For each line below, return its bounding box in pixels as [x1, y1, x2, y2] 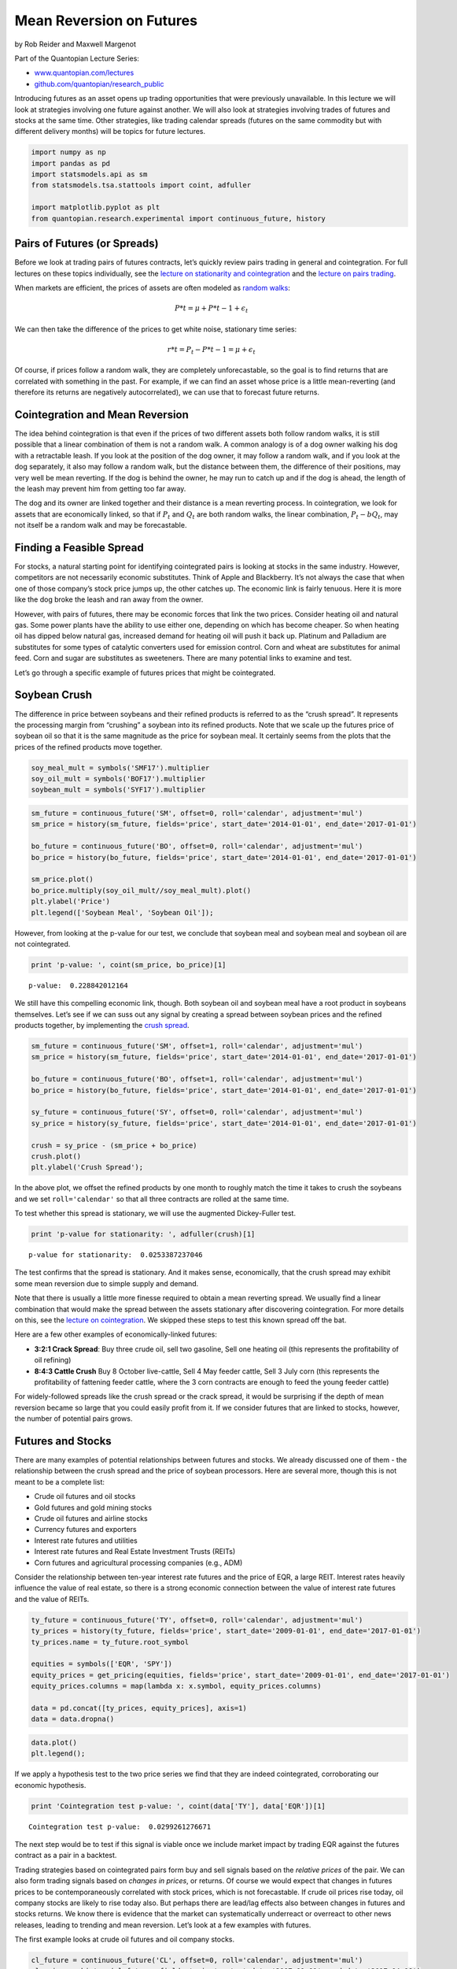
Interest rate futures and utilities [34, 1536, 138, 1545]
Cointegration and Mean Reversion [14, 408, 189, 421]
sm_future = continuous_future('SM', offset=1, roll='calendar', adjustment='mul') [31, 1042, 363, 1051]
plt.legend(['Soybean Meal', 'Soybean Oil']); [31, 908, 214, 917]
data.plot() [31, 1737, 78, 1747]
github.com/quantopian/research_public [34, 79, 164, 88]
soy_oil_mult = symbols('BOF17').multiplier [31, 774, 206, 784]
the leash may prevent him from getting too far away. [14, 484, 186, 493]
